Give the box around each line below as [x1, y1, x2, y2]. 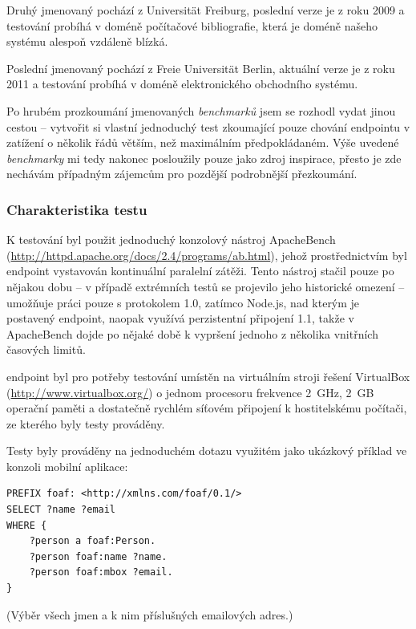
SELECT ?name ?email [6, 504, 116, 516]
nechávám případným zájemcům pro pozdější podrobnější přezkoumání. [6, 165, 357, 182]
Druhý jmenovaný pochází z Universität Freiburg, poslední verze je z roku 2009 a [6, 2, 405, 18]
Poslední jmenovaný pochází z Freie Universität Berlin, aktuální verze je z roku [6, 59, 395, 76]
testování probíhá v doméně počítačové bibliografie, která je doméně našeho [6, 17, 378, 34]
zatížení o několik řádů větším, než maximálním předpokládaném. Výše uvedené [6, 134, 399, 151]
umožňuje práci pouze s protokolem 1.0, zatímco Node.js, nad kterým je [6, 294, 360, 310]
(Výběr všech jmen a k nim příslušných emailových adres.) [6, 606, 293, 623]
